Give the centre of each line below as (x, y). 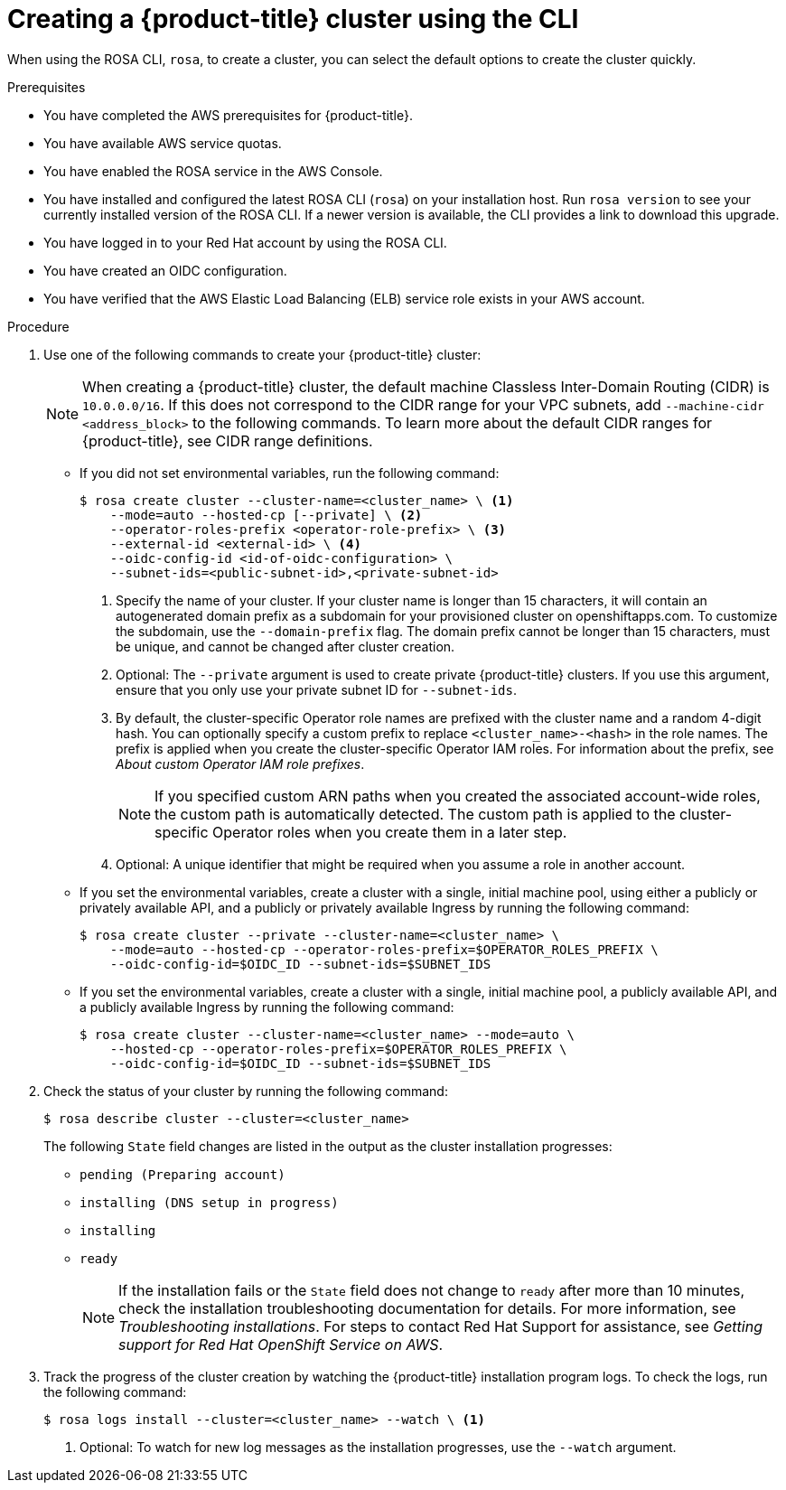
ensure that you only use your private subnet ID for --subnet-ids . (316, 689)
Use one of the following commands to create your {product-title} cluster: (262, 354)
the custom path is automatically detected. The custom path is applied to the (415, 814)
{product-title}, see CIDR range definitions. (228, 440)
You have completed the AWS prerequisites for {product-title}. (228, 115)
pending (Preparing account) (182, 1174)
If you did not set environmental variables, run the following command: (290, 473)
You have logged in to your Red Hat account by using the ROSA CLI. (245, 242)
